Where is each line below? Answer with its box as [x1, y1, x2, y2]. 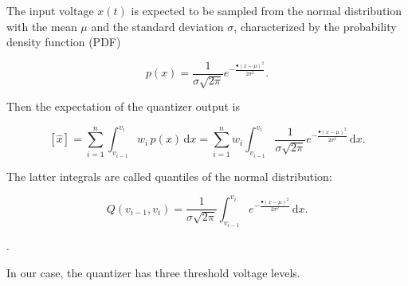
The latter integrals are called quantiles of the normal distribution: [6, 167, 332, 184]
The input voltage [6, 2, 94, 18]
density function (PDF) [6, 33, 121, 50]
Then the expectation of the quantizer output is [6, 98, 240, 115]
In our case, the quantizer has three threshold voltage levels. [6, 264, 300, 280]
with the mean [6, 18, 77, 34]
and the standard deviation [91, 18, 224, 34]
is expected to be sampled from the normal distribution [131, 2, 402, 18]
